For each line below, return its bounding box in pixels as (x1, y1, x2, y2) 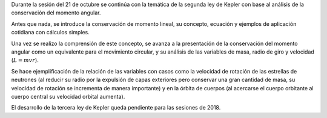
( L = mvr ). (11, 57, 39, 64)
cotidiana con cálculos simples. (11, 29, 90, 36)
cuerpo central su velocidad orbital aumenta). (11, 93, 125, 100)
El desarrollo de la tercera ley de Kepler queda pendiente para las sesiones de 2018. (11, 104, 221, 111)
